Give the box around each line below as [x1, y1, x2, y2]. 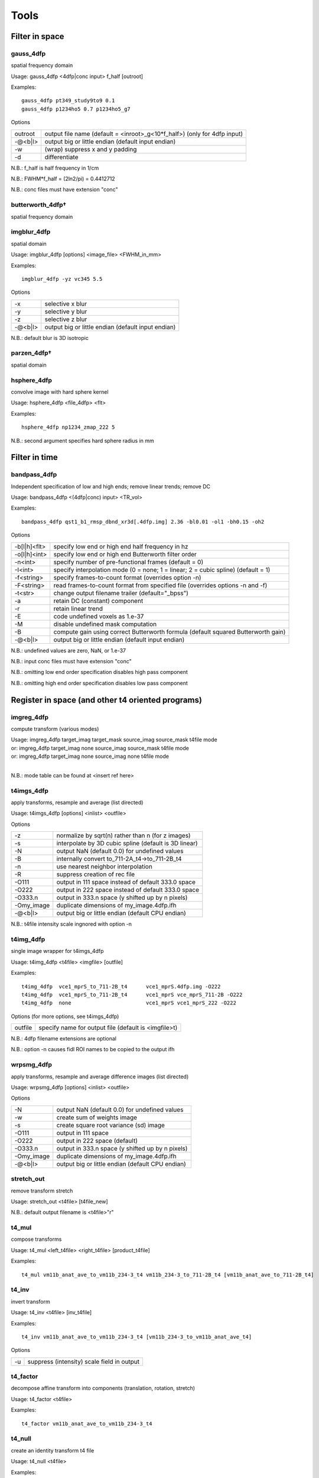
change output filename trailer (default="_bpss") [53, 589, 189, 597]
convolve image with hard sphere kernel [11, 388, 109, 396]
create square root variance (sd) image [56, 1121, 165, 1129]
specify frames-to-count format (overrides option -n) [53, 573, 201, 582]
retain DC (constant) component [53, 597, 144, 605]
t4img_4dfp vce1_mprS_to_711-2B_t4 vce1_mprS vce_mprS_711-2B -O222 [21, 991, 243, 998]
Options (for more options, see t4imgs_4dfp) [11, 1013, 119, 1020]
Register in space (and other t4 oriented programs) [11, 695, 202, 705]
